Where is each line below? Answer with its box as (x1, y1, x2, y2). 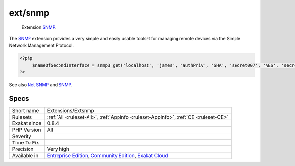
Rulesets (12, 113, 32, 120)
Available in (12, 152, 39, 159)
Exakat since (12, 120, 42, 127)
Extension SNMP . (21, 24, 57, 30)
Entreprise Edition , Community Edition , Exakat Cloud (47, 152, 168, 159)
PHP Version (12, 126, 41, 133)
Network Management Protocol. (9, 42, 74, 48)
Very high (47, 145, 70, 152)
